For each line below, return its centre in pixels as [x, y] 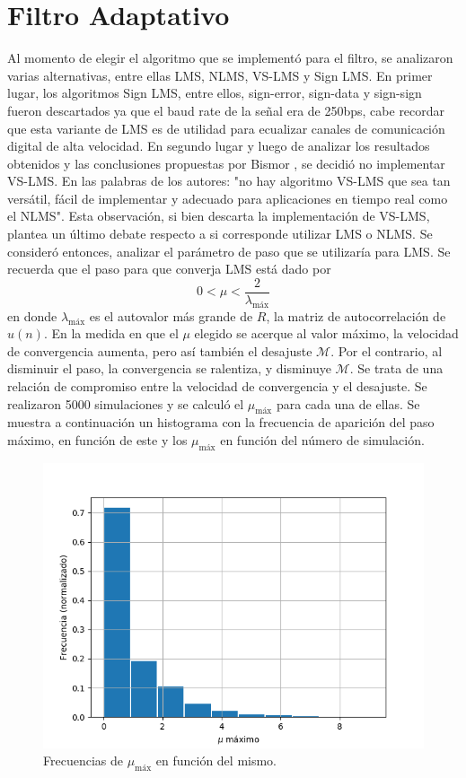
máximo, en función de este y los [97, 440]
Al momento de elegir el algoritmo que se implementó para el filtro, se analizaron [230, 58]
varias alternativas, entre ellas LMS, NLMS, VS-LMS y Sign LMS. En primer [220, 75]
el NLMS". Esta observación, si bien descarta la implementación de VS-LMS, [219, 216]
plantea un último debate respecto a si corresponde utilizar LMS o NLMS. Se [220, 234]
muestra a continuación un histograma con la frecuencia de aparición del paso [221, 422]
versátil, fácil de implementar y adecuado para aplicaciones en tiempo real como [228, 198]
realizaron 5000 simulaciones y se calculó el [126, 403]
